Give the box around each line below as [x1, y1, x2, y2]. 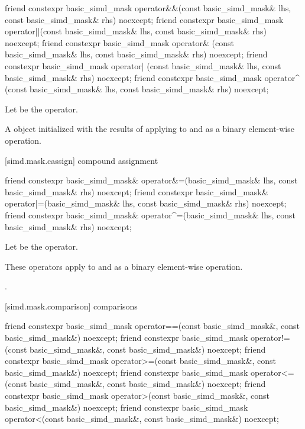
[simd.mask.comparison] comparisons [5, 299, 138, 312]
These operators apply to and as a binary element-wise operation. [5, 260, 243, 272]
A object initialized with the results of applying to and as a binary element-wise [5, 122, 294, 135]
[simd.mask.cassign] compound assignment [5, 154, 158, 166]
